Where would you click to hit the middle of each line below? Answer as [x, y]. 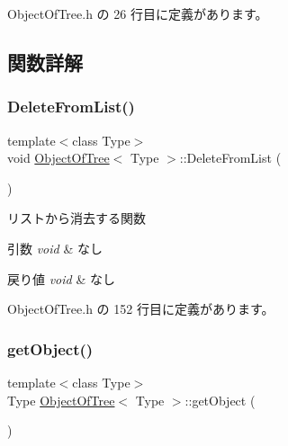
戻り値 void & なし [61, 278]
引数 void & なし [55, 248]
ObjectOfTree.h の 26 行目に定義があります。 [138, 13]
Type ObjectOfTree [61, 400]
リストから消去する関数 [76, 218]
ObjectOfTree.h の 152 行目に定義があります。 [141, 309]
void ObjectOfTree [58, 158]
